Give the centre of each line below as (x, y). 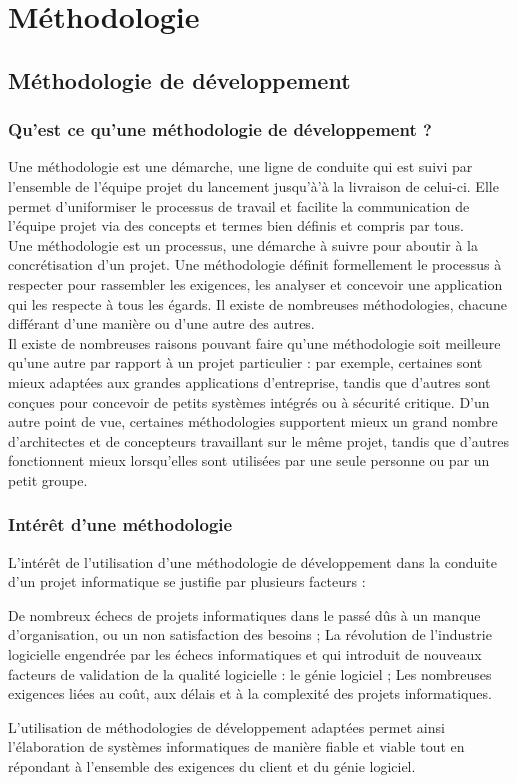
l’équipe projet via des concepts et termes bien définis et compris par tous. (236, 225)
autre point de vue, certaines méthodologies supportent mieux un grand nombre (253, 421)
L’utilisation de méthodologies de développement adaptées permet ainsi (226, 726)
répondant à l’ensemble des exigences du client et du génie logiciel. (212, 766)
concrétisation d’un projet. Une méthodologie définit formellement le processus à (255, 264)
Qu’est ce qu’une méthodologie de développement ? (220, 129)
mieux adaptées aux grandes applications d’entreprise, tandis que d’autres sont (249, 381)
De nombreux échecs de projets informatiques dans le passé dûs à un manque (244, 614)
